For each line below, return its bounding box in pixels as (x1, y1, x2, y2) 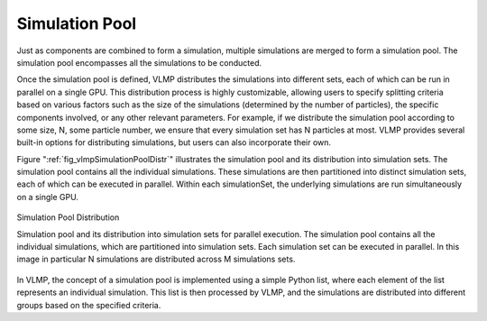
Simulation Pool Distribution (16, 212, 120, 223)
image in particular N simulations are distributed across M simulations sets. (16, 253, 296, 265)
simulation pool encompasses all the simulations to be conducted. (16, 57, 262, 68)
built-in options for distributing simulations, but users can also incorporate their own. (16, 137, 332, 148)
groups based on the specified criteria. (16, 299, 161, 310)
